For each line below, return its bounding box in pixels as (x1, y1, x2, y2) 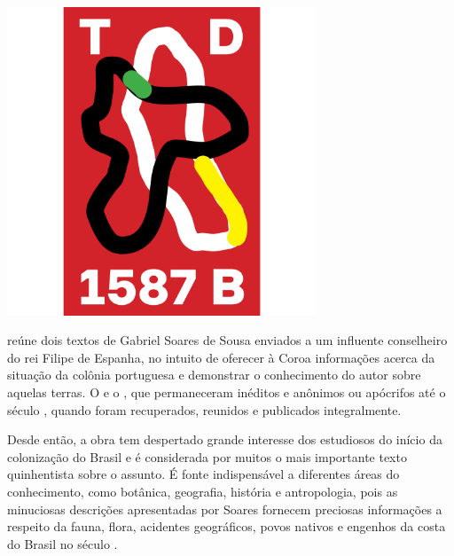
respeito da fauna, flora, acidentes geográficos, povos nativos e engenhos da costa (7, 517, 446, 536)
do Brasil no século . (7, 534, 118, 552)
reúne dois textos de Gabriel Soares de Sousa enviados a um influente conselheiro (7, 331, 448, 349)
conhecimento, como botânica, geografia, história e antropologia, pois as (7, 482, 398, 501)
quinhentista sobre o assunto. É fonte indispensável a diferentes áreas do (7, 465, 400, 483)
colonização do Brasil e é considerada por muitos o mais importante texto (7, 447, 407, 466)
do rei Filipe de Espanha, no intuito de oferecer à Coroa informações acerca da (7, 348, 435, 366)
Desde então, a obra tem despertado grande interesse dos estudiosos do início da (7, 430, 442, 449)
